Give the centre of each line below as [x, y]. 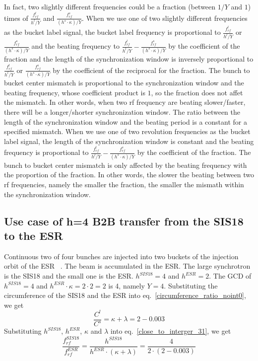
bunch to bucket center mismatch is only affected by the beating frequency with [126, 165]
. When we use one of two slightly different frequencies [165, 18]
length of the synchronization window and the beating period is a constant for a [126, 121]
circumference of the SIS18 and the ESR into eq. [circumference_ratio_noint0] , [125, 295]
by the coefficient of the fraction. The [194, 152]
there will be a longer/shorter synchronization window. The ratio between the [122, 111]
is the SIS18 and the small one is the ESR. [69, 276]
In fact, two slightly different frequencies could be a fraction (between [110, 6]
